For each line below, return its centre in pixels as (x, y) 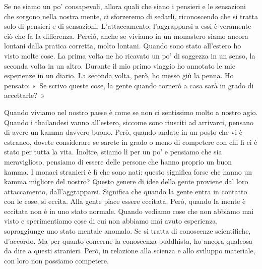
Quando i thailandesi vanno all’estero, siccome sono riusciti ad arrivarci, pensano (129, 122)
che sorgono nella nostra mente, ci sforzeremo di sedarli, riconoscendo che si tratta (131, 16)
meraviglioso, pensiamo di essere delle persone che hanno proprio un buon (118, 161)
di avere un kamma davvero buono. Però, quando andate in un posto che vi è (123, 132)
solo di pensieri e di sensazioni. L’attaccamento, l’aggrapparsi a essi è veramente (128, 26)
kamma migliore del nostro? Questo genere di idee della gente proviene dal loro (126, 181)
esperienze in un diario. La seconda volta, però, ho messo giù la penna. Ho (119, 75)
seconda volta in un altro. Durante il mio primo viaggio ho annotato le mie (120, 65)
